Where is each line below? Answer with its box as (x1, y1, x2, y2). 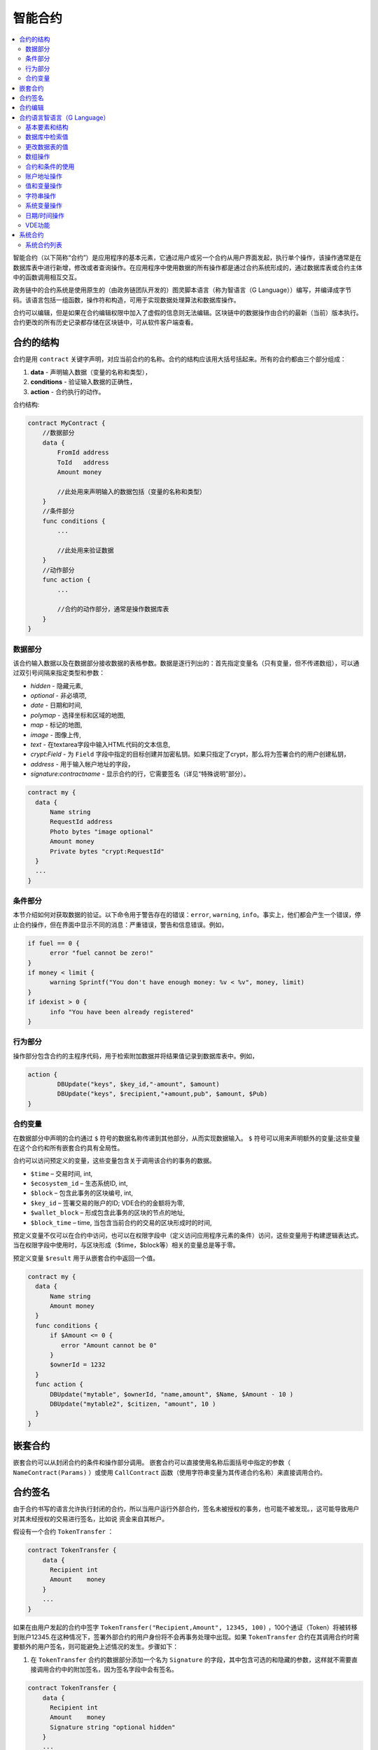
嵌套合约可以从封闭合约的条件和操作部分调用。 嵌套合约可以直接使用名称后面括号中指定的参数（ (13, 1458, 290, 1466)
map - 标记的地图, (30, 721, 83, 729)
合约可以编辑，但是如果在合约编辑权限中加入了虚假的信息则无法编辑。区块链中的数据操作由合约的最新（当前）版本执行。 (13, 309, 363, 317)
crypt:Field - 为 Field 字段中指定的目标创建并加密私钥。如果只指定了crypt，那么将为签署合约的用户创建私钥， (30, 750, 350, 759)
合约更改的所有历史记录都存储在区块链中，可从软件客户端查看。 (13, 318, 197, 327)
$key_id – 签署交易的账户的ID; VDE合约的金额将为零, (30, 1198, 185, 1207)
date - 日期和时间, (30, 701, 83, 710)
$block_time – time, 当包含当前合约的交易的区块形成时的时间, (30, 1218, 212, 1226)
